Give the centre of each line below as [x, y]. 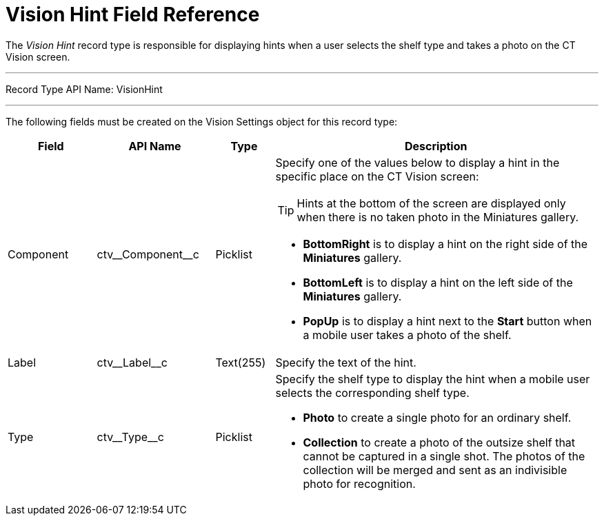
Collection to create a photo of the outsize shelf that [439, 442]
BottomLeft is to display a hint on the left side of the [438, 282]
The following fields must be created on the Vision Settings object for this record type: [202, 121]
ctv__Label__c [132, 362]
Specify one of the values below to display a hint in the [417, 162]
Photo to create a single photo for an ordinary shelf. [437, 417]
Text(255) [241, 362]
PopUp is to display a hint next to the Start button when [447, 321]
